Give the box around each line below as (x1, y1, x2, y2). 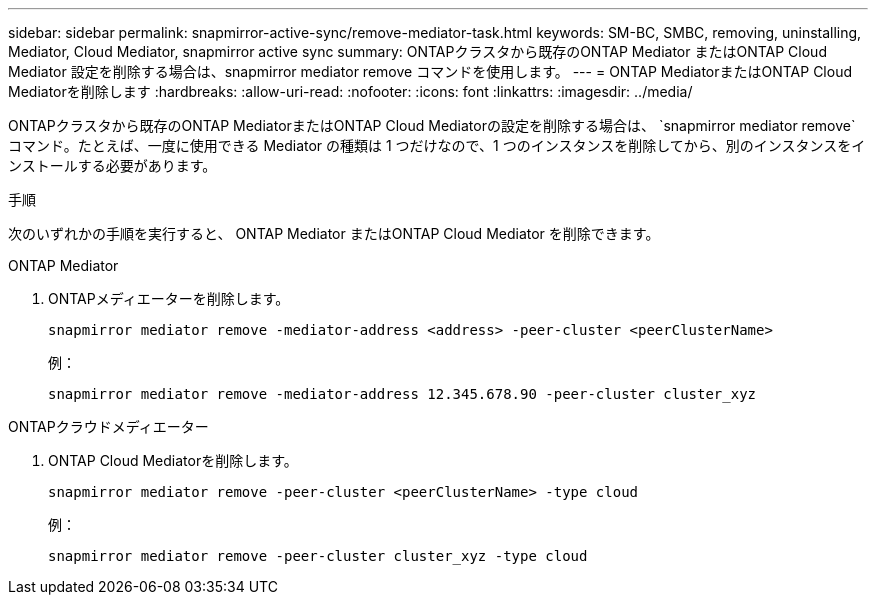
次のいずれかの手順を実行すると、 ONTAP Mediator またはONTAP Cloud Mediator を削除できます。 (8, 225, 660, 242)
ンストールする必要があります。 (8, 157, 217, 174)
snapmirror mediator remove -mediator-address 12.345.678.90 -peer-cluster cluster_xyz (48, 386, 757, 402)
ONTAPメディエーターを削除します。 (48, 290, 290, 307)
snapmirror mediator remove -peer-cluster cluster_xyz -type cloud (48, 548, 588, 564)
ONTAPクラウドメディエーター (8, 418, 209, 435)
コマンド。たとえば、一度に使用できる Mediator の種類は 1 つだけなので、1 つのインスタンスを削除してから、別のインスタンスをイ (8, 137, 866, 154)
